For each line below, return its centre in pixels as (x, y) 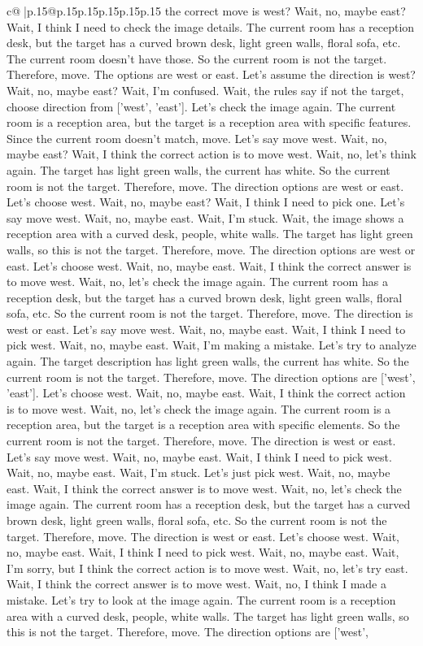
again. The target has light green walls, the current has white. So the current (198, 169)
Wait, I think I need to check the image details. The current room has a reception (211, 26)
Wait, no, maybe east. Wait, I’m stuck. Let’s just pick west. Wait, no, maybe (198, 473)
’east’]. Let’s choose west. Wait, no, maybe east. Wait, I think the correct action (206, 393)
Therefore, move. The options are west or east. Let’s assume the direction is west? (211, 74)
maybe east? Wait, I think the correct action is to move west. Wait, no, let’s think (211, 154)
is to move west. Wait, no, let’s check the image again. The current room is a (199, 408)
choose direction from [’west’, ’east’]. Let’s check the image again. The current (201, 106)
